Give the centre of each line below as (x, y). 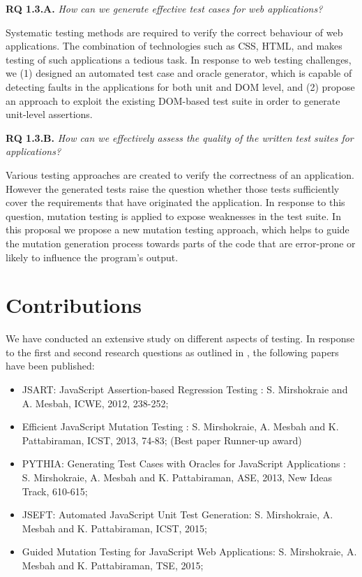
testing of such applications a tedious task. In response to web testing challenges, (179, 59)
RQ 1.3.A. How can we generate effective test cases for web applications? (164, 8)
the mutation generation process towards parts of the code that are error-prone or (181, 243)
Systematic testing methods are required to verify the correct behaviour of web (174, 32)
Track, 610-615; (55, 491)
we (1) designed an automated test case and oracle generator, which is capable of (179, 73)
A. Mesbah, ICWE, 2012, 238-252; (95, 403)
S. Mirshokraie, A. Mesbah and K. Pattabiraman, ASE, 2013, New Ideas (177, 477)
